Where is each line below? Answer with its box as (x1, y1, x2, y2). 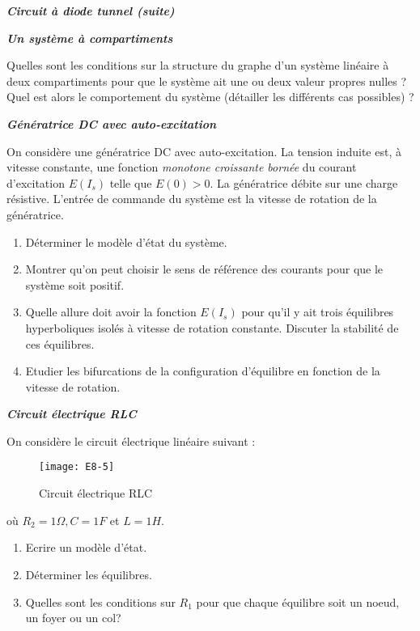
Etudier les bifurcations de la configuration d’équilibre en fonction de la (25, 362, 380, 379)
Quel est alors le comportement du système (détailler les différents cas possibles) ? (6, 88, 414, 105)
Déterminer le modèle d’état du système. (25, 233, 227, 250)
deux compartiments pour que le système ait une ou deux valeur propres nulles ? (6, 72, 407, 89)
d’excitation (6, 174, 65, 191)
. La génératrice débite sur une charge (210, 174, 398, 191)
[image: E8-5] (39, 461, 115, 473)
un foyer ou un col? (25, 609, 121, 626)
